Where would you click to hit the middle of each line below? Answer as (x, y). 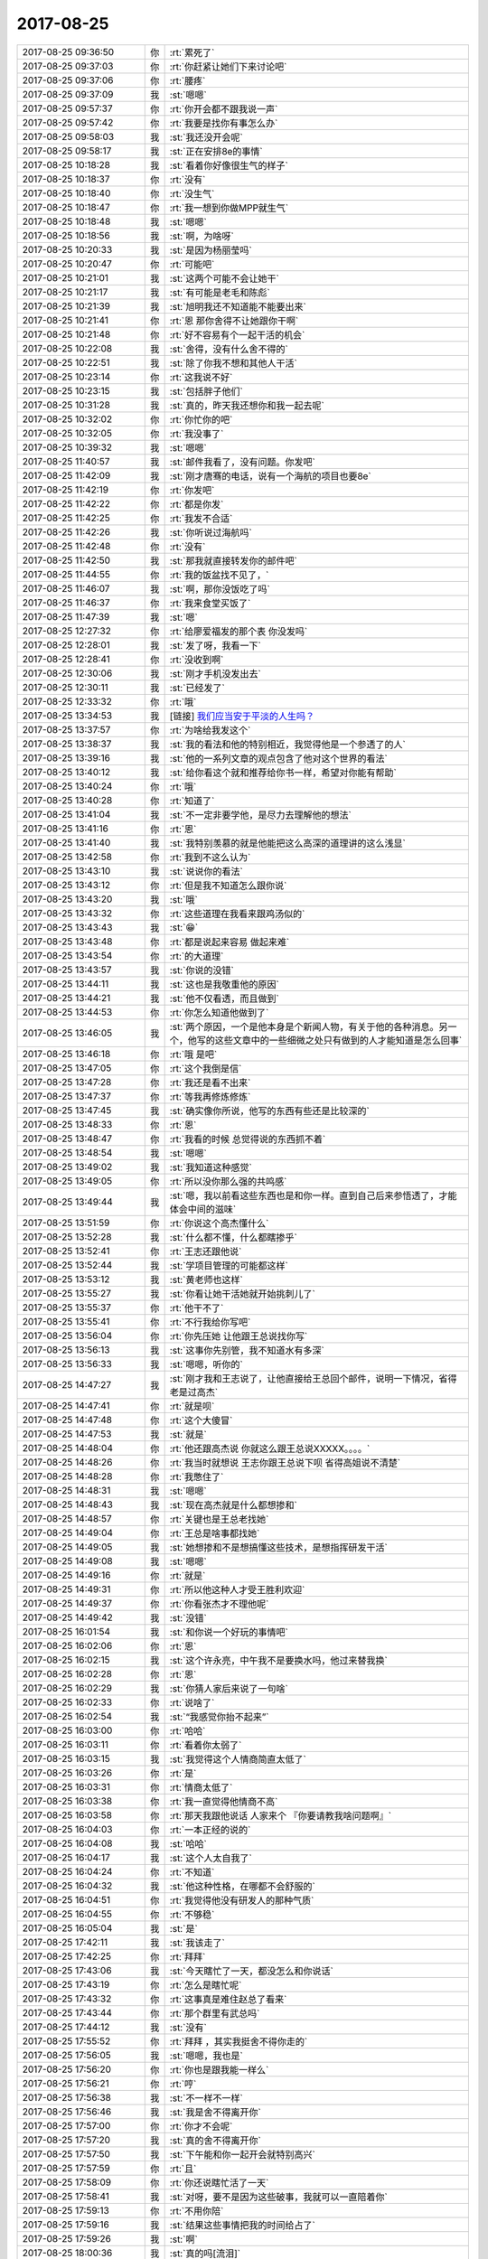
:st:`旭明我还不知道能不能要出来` (238, 306)
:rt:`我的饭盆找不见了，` (219, 575)
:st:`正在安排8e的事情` (216, 151)
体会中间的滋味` (203, 1209)
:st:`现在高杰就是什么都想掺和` (233, 1504)
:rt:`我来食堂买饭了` (210, 603)
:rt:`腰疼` (188, 80)
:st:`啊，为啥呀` (202, 236)
